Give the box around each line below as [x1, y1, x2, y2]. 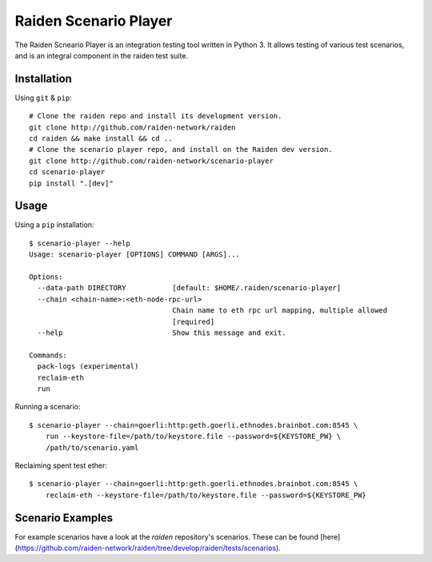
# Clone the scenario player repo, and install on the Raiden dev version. [29, 145, 333, 154]
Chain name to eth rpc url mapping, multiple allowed [172, 306, 388, 315]
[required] [172, 317, 215, 326]
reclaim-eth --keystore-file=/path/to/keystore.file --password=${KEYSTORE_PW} [45, 490, 367, 500]
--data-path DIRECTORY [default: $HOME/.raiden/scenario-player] [37, 284, 342, 293]
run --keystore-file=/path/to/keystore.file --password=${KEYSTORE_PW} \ [45, 432, 342, 441]
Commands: [29, 350, 67, 360]
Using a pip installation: [14, 220, 94, 229]
